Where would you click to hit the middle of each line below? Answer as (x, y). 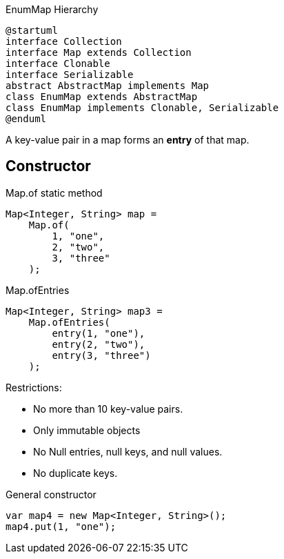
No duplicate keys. (75, 473)
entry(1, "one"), (99, 333)
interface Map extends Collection (99, 52)
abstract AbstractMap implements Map (108, 86)
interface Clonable (58, 63)
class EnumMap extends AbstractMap (102, 97)
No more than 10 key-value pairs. (108, 409)
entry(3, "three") (101, 355)
